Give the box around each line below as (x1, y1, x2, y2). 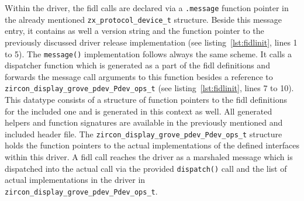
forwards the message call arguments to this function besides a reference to (5, 70, 273, 82)
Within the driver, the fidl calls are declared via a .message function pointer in (5, 2, 289, 13)
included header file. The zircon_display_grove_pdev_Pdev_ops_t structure (5, 127, 282, 140)
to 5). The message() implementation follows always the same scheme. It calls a (5, 47, 292, 60)
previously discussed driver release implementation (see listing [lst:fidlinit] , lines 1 (5, 36, 298, 48)
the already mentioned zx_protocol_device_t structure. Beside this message (5, 13, 282, 25)
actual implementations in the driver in (5, 174, 146, 186)
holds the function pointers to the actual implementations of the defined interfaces (5, 139, 300, 151)
